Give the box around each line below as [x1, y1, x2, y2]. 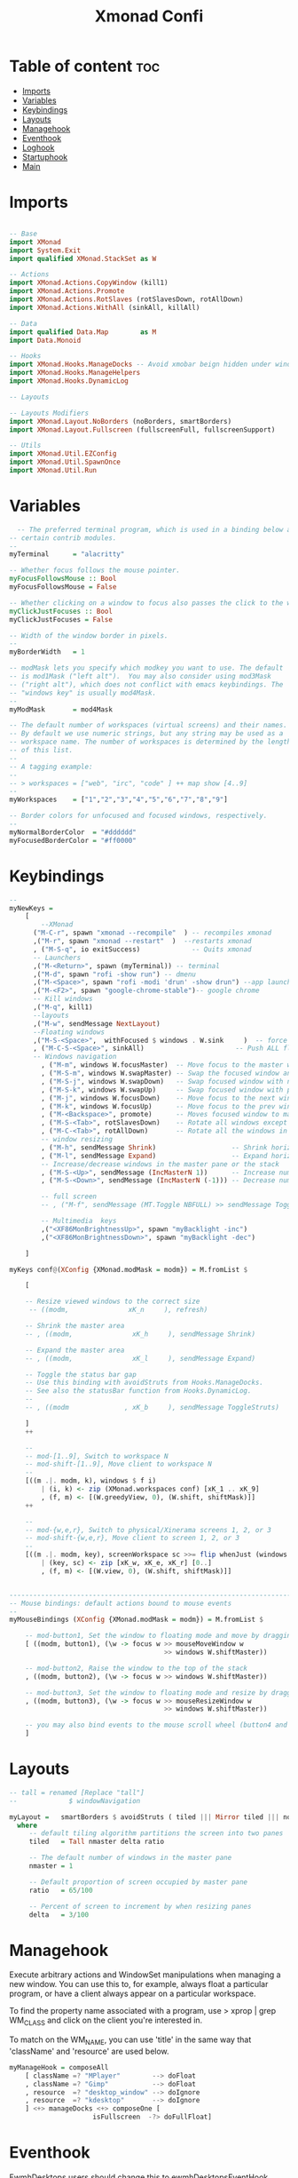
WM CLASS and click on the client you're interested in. [9, 2015, 203, 2028]
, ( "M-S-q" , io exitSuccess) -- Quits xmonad [32, 944, 252, 954]
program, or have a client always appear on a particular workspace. [9, 1988, 256, 1999]
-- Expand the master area [25, 1346, 125, 1355]
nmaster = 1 [28, 1862, 74, 1871]
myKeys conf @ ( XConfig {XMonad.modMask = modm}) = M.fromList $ [9, 1265, 248, 1274]
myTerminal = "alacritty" [9, 550, 125, 559]
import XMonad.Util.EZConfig [9, 449, 117, 458]
